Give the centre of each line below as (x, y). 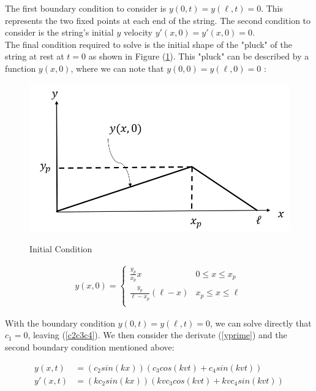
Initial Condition (61, 248)
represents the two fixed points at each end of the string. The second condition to (158, 20)
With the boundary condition (60, 323)
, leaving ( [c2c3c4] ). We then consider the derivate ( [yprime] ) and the (157, 335)
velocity (138, 32)
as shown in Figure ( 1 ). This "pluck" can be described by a (199, 56)
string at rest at (35, 56)
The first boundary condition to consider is (86, 8)
